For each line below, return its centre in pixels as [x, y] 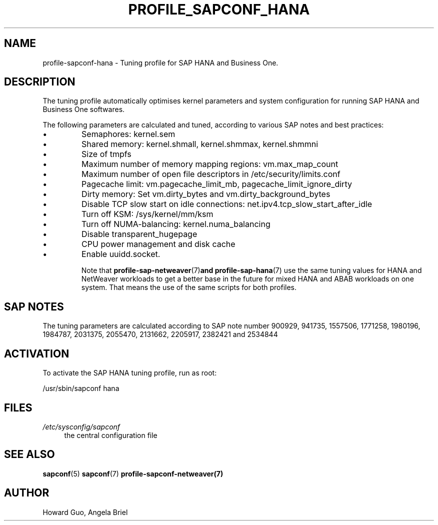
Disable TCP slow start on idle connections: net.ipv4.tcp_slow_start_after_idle [227, 204]
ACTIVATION [37, 353]
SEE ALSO [29, 454]
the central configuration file [111, 435]
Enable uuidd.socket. [121, 254]
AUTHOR [27, 493]
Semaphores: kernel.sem [128, 134]
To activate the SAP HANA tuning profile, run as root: [130, 373]
